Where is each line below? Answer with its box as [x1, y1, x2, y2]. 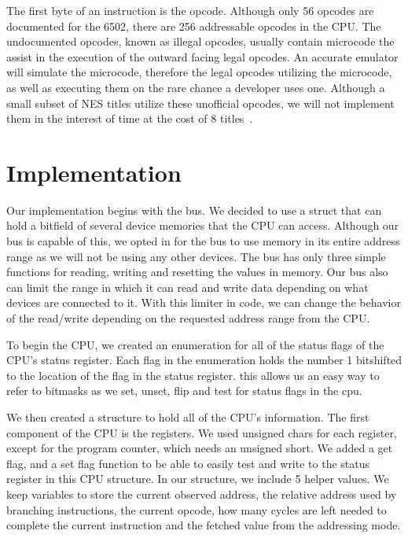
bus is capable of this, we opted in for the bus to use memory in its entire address [6, 233, 400, 249]
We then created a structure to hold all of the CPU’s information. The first [6, 409, 369, 425]
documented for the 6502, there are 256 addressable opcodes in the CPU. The [6, 17, 381, 34]
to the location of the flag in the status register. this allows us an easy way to [6, 367, 380, 383]
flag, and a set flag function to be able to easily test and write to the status [6, 455, 370, 471]
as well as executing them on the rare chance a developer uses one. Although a [6, 79, 385, 95]
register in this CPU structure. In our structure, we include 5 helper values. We [6, 470, 389, 487]
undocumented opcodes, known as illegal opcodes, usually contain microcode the [6, 33, 395, 50]
